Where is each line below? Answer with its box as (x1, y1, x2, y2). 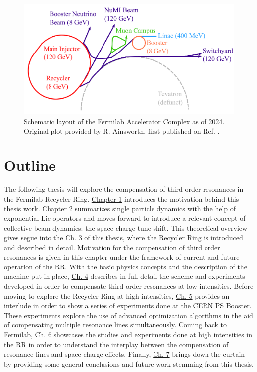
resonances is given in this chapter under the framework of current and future (4, 252, 240, 262)
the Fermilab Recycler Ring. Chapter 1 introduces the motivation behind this (4, 193, 239, 204)
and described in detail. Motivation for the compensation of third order (4, 242, 220, 252)
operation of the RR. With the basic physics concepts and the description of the (4, 261, 247, 271)
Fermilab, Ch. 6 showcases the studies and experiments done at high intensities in (4, 329, 252, 340)
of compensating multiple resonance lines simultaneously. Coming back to (4, 319, 227, 330)
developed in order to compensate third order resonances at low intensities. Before (4, 281, 254, 291)
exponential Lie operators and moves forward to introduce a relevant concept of (4, 213, 246, 223)
